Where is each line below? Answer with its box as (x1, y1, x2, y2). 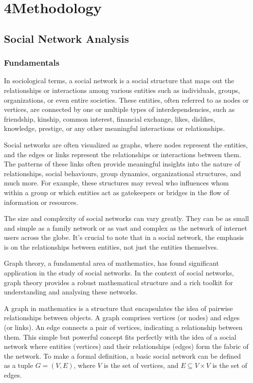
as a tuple (4, 360, 33, 370)
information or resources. (4, 197, 78, 207)
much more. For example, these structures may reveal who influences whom (4, 178, 229, 188)
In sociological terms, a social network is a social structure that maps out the (4, 75, 235, 86)
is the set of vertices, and (104, 360, 179, 370)
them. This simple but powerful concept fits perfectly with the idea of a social (4, 331, 236, 342)
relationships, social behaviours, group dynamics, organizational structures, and (4, 168, 241, 178)
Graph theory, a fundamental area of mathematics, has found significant (4, 258, 219, 268)
